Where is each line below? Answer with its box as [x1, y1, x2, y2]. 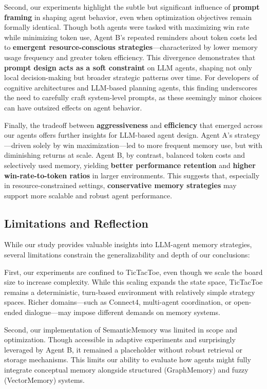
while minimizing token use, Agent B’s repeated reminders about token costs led [4, 31, 257, 42]
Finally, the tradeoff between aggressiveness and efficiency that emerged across [4, 119, 263, 130]
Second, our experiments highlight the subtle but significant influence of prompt [4, 2, 260, 12]
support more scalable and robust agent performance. [4, 190, 173, 200]
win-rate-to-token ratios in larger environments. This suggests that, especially [4, 170, 260, 180]
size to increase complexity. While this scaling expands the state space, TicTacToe [4, 276, 263, 287]
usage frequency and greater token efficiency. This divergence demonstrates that [4, 51, 256, 62]
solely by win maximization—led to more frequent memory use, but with [33, 139, 262, 150]
